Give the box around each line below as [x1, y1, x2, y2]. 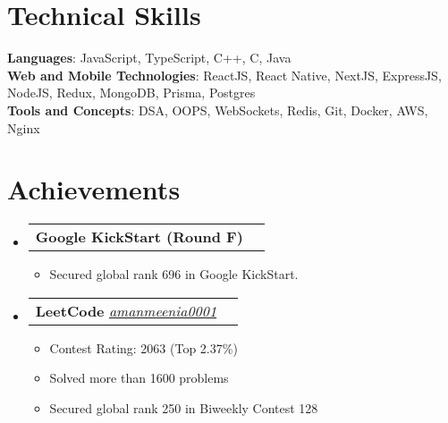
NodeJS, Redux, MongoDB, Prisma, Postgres [7, 83, 256, 102]
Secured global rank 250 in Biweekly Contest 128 [49, 399, 318, 417]
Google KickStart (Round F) [35, 226, 243, 248]
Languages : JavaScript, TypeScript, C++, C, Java [7, 48, 292, 67]
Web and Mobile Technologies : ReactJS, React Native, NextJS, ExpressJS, [7, 65, 442, 84]
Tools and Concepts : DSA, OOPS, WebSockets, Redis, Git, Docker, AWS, [7, 100, 428, 119]
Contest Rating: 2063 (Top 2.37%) [49, 338, 238, 357]
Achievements [7, 171, 181, 207]
